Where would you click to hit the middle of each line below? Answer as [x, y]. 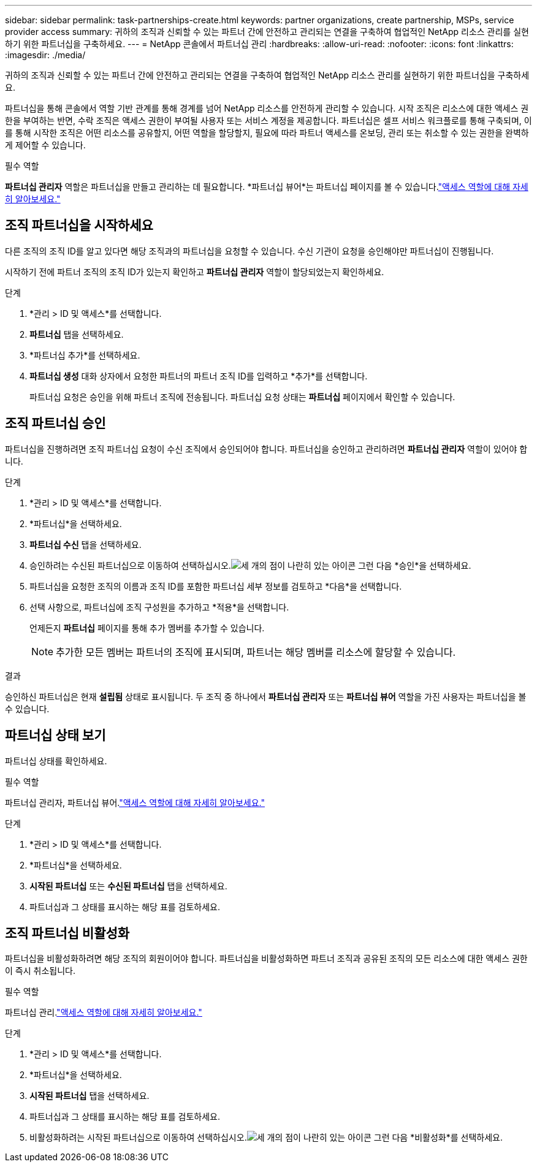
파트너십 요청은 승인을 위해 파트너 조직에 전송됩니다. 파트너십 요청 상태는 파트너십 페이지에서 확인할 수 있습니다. [242, 397]
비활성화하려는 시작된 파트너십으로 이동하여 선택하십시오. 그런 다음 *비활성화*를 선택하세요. [266, 1138]
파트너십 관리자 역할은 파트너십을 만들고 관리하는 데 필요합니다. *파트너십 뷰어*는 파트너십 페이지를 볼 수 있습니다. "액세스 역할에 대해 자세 [267, 187]
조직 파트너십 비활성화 [67, 933]
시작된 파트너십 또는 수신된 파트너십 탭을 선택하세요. [128, 886]
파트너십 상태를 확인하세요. [56, 761]
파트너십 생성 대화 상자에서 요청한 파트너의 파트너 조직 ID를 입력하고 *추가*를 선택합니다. [199, 376]
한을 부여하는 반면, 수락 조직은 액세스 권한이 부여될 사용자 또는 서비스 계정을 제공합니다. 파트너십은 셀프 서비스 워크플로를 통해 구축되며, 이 [268, 120]
